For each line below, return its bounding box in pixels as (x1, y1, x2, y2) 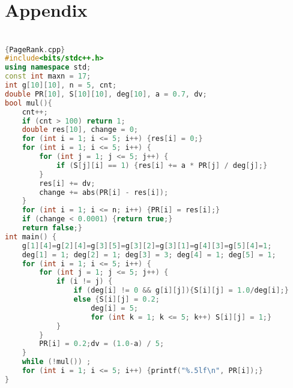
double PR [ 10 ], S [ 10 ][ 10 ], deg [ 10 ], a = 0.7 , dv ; (5, 89, 207, 98)
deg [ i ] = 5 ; (91, 303, 139, 312)
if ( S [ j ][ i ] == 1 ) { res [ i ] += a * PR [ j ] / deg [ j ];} (56, 161, 268, 170)
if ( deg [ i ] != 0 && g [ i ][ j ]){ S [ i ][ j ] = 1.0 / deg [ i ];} (73, 286, 289, 295)
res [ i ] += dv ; (39, 179, 95, 188)
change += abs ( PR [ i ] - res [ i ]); (39, 188, 169, 197)
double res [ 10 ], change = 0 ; (22, 125, 139, 134)
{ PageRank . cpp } (5, 45, 65, 54)
